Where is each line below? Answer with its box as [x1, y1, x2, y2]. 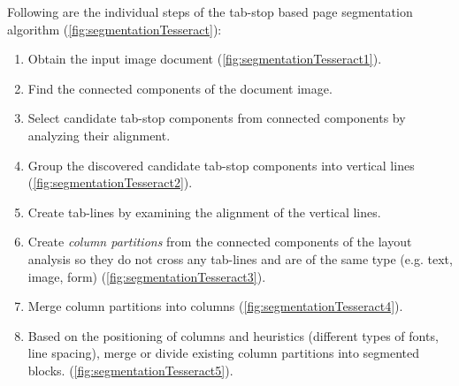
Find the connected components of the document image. [27, 79, 333, 97]
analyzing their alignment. [27, 125, 171, 144]
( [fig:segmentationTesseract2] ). [27, 173, 193, 192]
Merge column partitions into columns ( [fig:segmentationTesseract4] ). [27, 297, 403, 315]
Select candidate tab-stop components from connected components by [27, 109, 406, 127]
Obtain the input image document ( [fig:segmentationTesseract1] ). [27, 49, 382, 68]
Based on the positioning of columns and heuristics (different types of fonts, [27, 326, 439, 344]
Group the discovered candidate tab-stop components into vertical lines [27, 155, 415, 174]
